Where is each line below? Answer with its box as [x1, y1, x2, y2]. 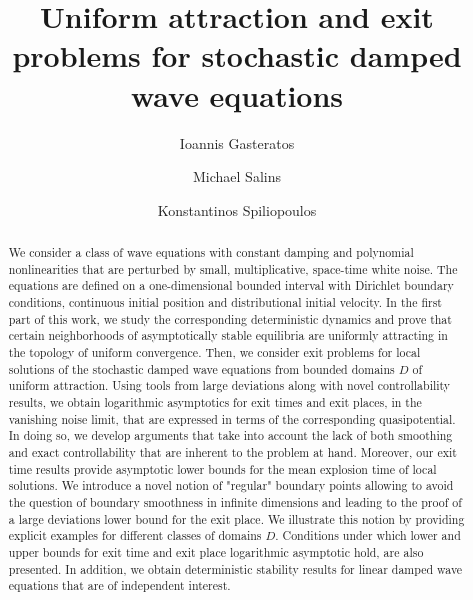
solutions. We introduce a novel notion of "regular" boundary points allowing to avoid [8, 477, 454, 494]
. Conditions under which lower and [275, 527, 461, 544]
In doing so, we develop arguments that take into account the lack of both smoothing [8, 427, 453, 444]
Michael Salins [193, 166, 281, 187]
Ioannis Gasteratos [179, 132, 295, 153]
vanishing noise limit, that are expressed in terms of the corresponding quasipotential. [8, 410, 456, 427]
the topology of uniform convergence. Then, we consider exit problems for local [8, 344, 421, 361]
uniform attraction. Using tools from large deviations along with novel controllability [8, 377, 451, 394]
